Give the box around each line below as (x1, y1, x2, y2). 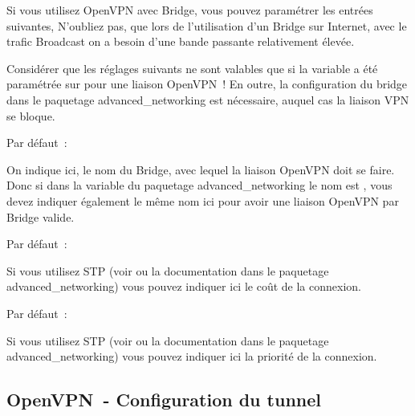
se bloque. (6, 107, 55, 124)
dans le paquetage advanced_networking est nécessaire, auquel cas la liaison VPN (6, 91, 409, 108)
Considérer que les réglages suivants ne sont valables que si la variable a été (6, 59, 378, 76)
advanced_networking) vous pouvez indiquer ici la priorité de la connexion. (6, 348, 377, 365)
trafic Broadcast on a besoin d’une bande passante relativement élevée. (6, 33, 355, 50)
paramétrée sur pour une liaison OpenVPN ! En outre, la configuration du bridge (6, 75, 408, 92)
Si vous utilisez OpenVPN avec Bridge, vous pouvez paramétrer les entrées (6, 2, 373, 18)
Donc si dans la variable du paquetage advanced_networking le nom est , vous (6, 177, 393, 194)
